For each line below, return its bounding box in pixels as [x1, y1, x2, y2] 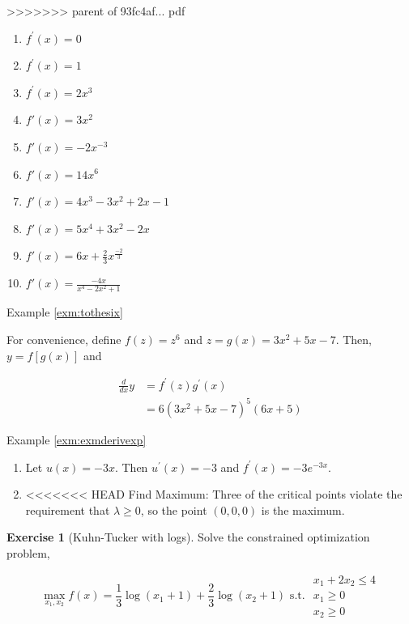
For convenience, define [6, 330, 121, 347]
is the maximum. [261, 501, 345, 518]
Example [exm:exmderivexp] [6, 431, 147, 448]
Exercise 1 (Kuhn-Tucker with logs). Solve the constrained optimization [6, 528, 370, 545]
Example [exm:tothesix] [6, 304, 123, 320]
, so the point [140, 501, 207, 518]
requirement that [25, 501, 110, 518]
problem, [6, 544, 50, 561]
